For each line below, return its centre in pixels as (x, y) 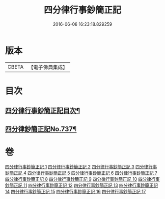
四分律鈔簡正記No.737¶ (41, 129)
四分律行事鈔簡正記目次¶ (42, 111)
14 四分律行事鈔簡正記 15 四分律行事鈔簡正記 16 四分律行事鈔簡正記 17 (76, 191)
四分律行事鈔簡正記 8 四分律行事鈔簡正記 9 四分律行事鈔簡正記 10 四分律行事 (82, 179)
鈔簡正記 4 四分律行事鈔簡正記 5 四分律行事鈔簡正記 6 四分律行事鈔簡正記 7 (81, 173)
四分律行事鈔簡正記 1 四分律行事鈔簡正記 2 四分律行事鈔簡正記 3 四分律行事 (81, 166)
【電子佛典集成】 (48, 67)
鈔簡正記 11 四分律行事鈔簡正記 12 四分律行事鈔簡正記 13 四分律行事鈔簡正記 (82, 185)
